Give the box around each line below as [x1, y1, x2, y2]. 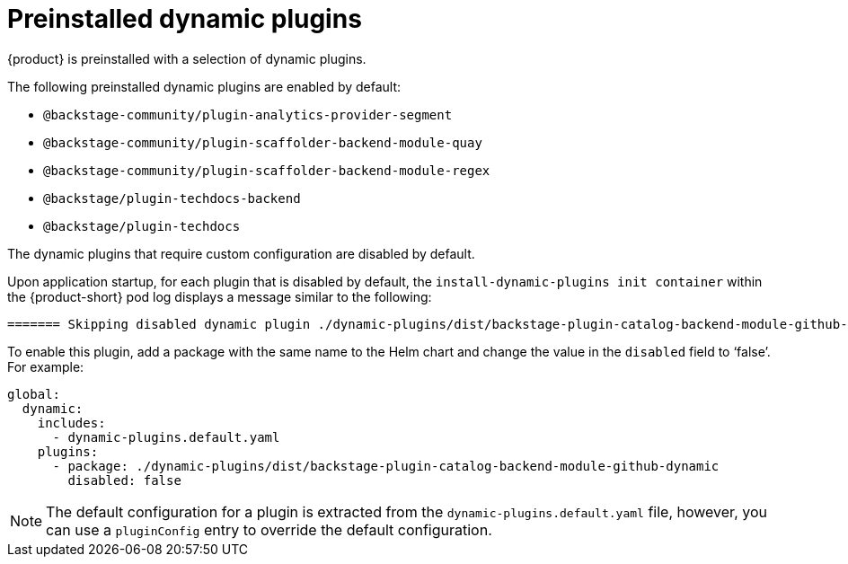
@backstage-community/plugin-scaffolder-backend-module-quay [43, 135, 482, 150]
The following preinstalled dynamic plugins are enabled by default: [7, 78, 402, 94]
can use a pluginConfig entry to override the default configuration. [46, 520, 492, 539]
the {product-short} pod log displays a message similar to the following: [7, 288, 432, 304]
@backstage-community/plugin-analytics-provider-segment [43, 107, 453, 122]
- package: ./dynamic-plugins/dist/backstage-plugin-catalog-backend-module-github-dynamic [52, 458, 720, 473]
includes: [37, 415, 106, 430]
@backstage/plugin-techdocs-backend [43, 190, 301, 206]
